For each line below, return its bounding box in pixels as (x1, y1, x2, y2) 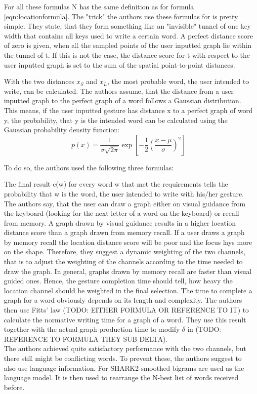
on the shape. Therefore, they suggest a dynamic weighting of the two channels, (4, 246, 246, 257)
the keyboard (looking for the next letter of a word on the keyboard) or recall (4, 208, 239, 218)
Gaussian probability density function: (4, 124, 120, 135)
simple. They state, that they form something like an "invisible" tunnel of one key (4, 21, 251, 31)
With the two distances (4, 76, 75, 86)
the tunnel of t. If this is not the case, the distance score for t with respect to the (4, 49, 250, 60)
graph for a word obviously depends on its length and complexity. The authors (4, 295, 242, 305)
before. (4, 382, 25, 392)
